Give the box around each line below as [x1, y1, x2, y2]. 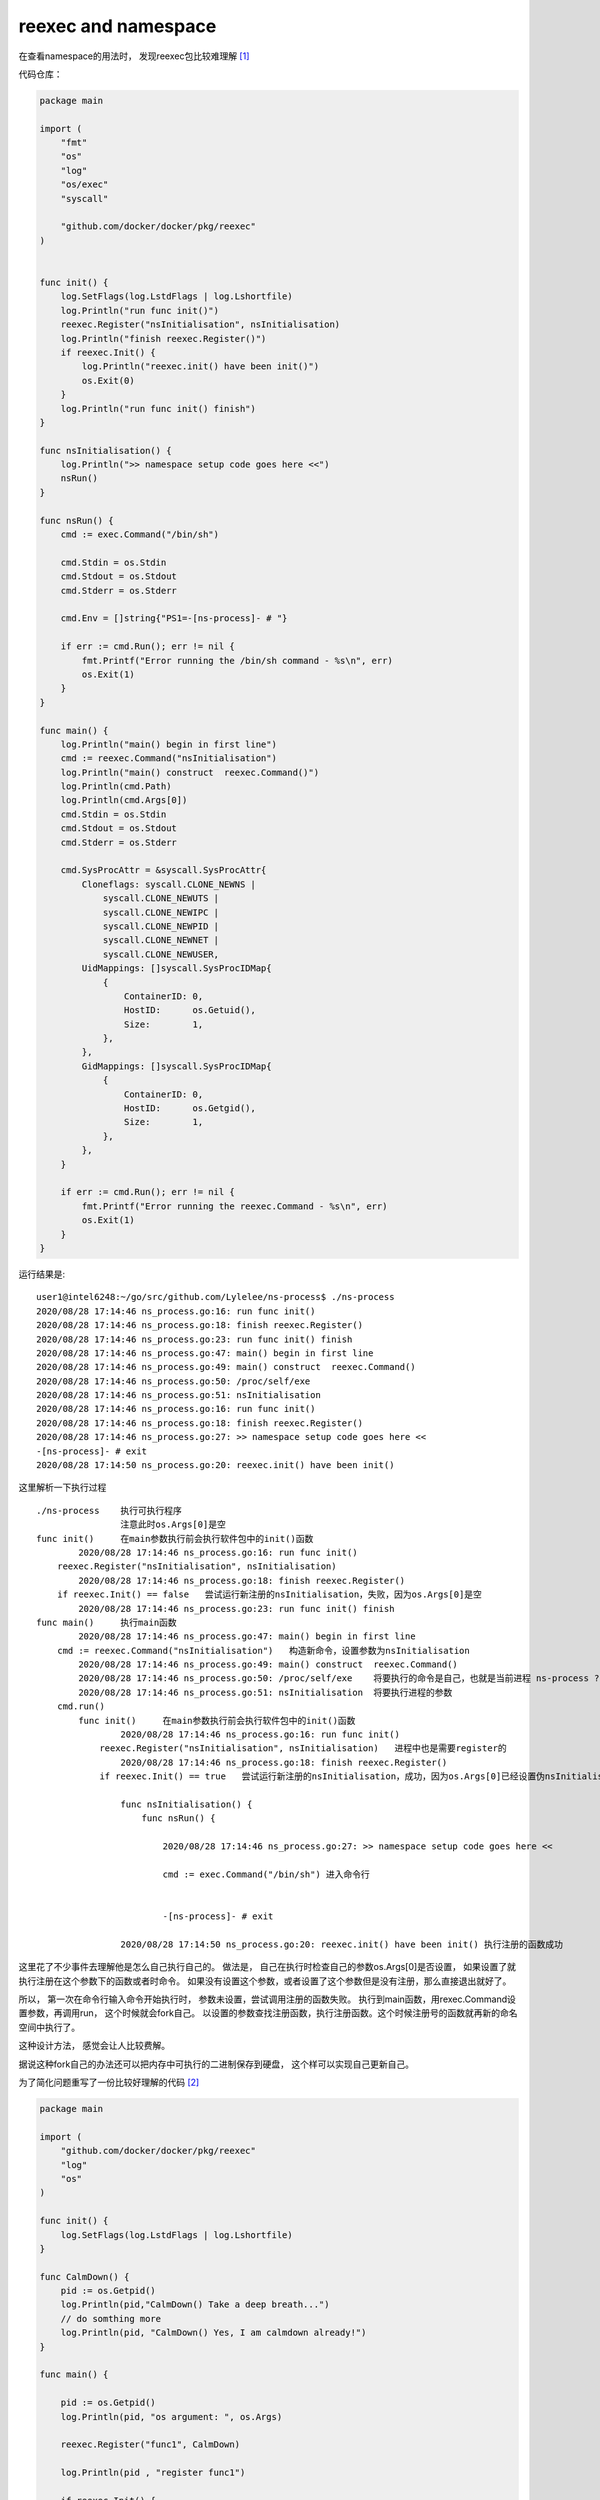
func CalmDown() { [39, 2271, 130, 2282]
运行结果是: [18, 1268, 66, 1280]
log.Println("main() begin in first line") [60, 738, 277, 750]
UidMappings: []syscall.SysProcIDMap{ [81, 963, 272, 974]
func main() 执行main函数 [36, 1616, 177, 1628]
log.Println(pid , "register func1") [60, 2467, 246, 2479]
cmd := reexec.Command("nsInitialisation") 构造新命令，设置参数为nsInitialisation [56, 1645, 470, 1656]
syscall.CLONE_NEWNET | [102, 935, 220, 946]
